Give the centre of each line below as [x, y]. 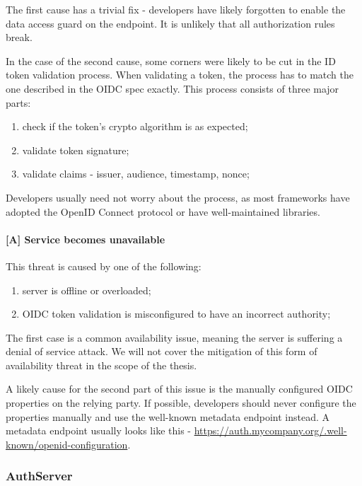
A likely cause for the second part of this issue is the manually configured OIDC [179, 389]
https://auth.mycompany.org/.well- [270, 430]
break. [19, 37]
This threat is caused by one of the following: [104, 266]
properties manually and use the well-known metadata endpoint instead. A [168, 416]
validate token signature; [76, 150]
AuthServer [39, 476]
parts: [18, 102]
